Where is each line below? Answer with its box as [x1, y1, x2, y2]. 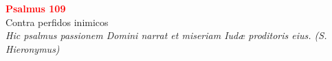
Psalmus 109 [5, 1, 66, 15]
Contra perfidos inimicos [5, 14, 109, 29]
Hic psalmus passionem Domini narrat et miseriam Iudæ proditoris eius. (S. [5, 28, 327, 42]
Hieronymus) [5, 41, 60, 56]
